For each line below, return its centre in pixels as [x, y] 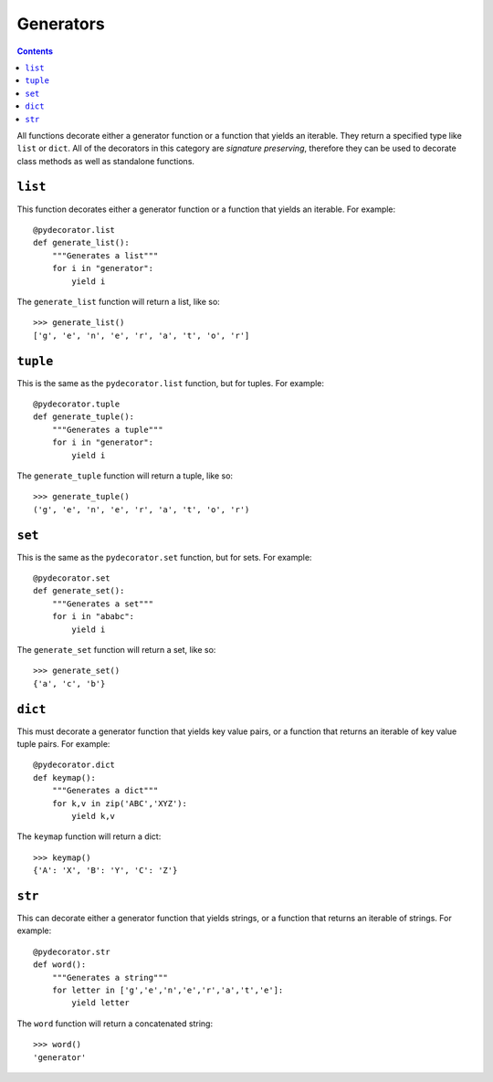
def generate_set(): [79, 591]
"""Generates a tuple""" [107, 430]
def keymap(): [64, 777]
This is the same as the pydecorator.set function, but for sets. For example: [164, 557]
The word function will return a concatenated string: [115, 1024]
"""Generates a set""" [103, 604]
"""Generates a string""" [110, 977]
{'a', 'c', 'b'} [69, 683]
